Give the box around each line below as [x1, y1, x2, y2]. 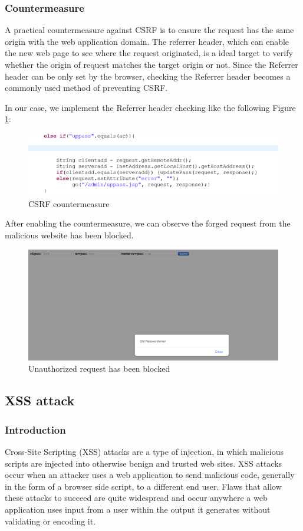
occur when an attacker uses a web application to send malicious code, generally [5, 468, 295, 481]
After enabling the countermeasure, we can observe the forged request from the [5, 217, 291, 230]
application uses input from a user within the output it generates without [5, 503, 271, 516]
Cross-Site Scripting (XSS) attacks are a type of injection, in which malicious [5, 445, 284, 458]
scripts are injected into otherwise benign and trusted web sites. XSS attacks [5, 457, 282, 469]
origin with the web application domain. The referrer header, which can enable [5, 35, 289, 47]
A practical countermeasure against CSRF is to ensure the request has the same [5, 24, 294, 36]
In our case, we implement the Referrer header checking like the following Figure [5, 101, 296, 113]
